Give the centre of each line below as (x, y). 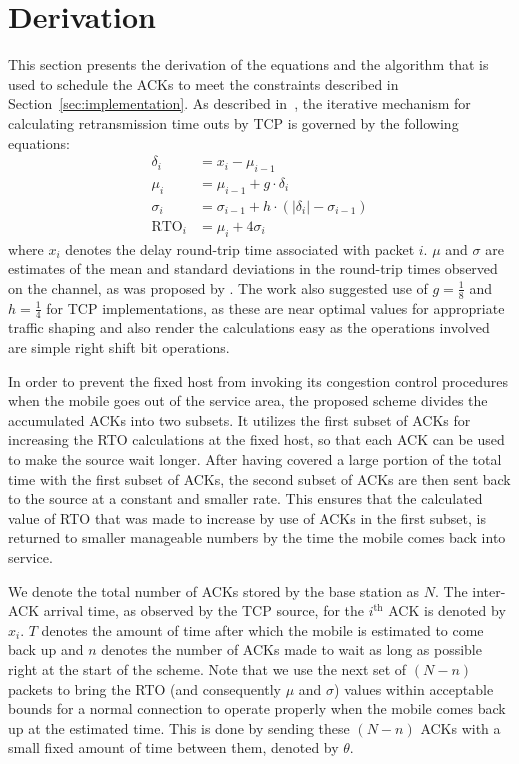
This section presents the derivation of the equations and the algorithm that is (248, 64)
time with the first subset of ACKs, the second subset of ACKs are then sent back (259, 478)
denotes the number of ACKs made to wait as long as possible (291, 649)
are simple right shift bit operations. (119, 347)
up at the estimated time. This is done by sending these (179, 727)
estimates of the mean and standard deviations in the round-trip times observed (253, 268)
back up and (46, 649)
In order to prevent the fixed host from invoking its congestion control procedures (258, 380)
